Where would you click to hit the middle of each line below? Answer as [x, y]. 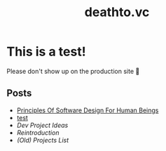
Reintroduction [38, 132]
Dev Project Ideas [42, 125]
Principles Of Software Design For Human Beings [88, 110]
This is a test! [46, 52]
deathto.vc [117, 12]
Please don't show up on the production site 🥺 [73, 71]
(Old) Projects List [43, 140]
